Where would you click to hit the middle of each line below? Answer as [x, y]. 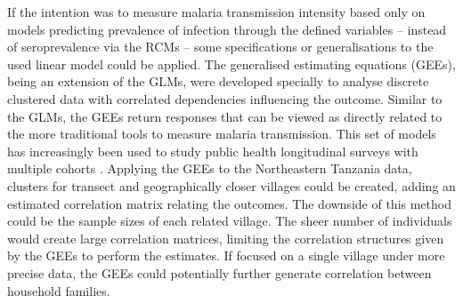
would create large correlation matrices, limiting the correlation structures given [226, 238]
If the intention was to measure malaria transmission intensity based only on [216, 12]
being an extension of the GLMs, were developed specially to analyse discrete [218, 81]
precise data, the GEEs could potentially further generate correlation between [219, 272]
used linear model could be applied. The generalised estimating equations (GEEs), [231, 64]
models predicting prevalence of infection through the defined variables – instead [227, 29]
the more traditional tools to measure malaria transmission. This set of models [222, 134]
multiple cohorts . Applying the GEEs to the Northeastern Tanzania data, [210, 168]
